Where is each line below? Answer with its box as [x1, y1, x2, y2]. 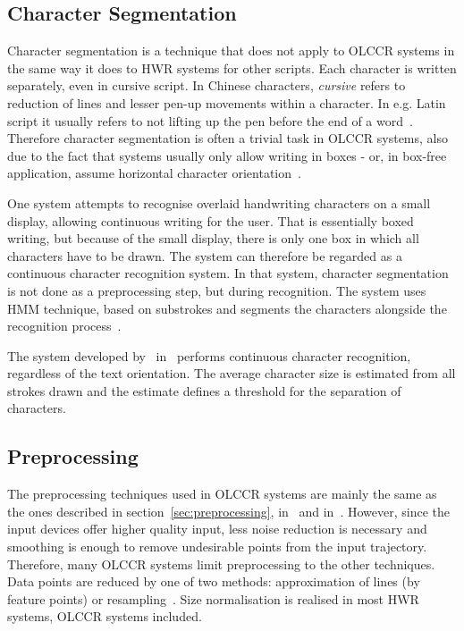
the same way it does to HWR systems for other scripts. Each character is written [7, 58, 457, 77]
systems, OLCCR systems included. [7, 607, 202, 626]
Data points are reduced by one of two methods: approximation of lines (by [7, 572, 420, 591]
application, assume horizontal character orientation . [7, 164, 301, 182]
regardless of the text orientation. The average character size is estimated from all [7, 364, 456, 383]
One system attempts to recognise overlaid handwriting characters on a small [7, 193, 431, 212]
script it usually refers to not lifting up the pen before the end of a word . [7, 111, 413, 130]
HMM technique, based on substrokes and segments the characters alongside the [7, 299, 447, 317]
